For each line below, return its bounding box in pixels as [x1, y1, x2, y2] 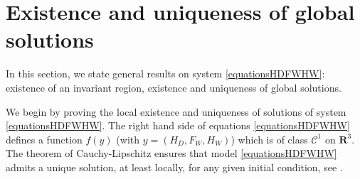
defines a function [6, 131, 83, 146]
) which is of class [231, 131, 308, 146]
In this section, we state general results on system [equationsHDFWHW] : [6, 66, 325, 81]
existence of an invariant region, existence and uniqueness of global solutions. [6, 80, 342, 94]
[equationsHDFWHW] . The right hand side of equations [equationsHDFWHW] [6, 118, 350, 133]
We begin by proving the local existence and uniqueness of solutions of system [6, 104, 346, 119]
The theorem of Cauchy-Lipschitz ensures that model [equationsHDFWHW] [6, 146, 337, 161]
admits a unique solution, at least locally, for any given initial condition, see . [6, 159, 343, 174]
